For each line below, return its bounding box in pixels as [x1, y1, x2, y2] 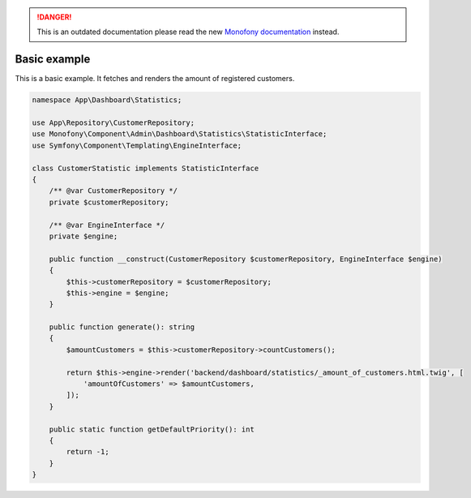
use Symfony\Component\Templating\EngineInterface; [32, 140, 242, 150]
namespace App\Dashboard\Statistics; [32, 96, 182, 105]
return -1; [66, 447, 109, 457]
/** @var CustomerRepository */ [49, 187, 178, 195]
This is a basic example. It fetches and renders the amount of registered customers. [15, 74, 295, 84]
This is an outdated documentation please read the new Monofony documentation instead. [36, 27, 340, 36]
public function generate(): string [49, 323, 195, 332]
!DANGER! [36, 12, 72, 22]
